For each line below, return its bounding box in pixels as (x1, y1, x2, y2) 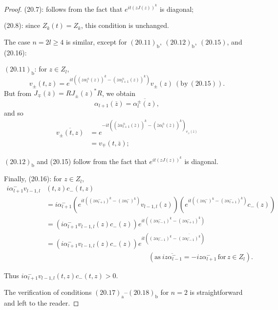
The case (4, 36, 30, 47)
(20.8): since (4, 20, 40, 30)
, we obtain (102, 88, 135, 98)
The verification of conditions (4, 287, 92, 297)
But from (4, 88, 32, 98)
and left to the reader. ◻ (4, 297, 79, 308)
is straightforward (190, 287, 243, 297)
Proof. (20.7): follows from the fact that (4, 3, 123, 14)
